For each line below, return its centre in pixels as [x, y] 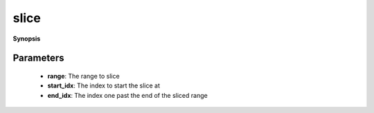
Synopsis [27, 39]
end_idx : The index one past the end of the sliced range [127, 95]
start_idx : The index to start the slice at [104, 85]
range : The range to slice [84, 76]
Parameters [38, 58]
